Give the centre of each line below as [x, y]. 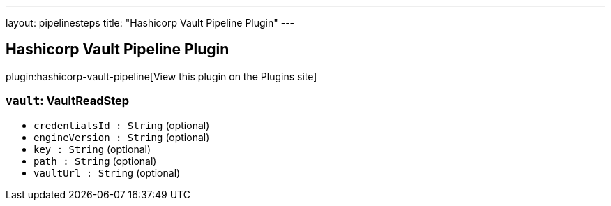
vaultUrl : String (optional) [107, 172]
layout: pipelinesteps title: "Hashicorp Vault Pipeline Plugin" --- [150, 23]
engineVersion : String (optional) [122, 137]
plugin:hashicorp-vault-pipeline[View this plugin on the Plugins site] [161, 76]
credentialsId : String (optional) [122, 125]
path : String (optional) [95, 161]
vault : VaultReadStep [68, 101]
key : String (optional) [92, 149]
